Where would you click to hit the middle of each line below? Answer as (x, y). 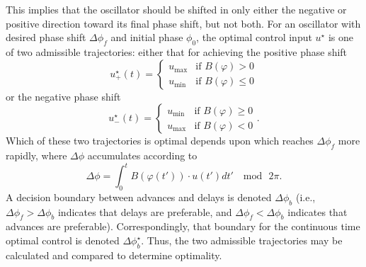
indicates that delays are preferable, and (145, 211)
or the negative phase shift (63, 96)
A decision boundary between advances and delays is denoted (139, 197)
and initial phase (147, 37)
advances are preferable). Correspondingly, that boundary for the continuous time (183, 226)
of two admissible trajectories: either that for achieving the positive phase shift (177, 51)
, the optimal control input (254, 37)
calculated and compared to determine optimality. (114, 255)
